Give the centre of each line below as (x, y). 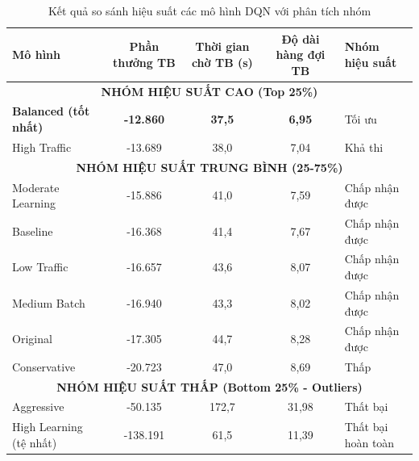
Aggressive (38, 407)
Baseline (33, 230)
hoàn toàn (369, 442)
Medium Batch (49, 302)
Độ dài (301, 38)
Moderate (36, 187)
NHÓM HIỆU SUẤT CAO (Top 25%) (209, 91)
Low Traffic (40, 267)
